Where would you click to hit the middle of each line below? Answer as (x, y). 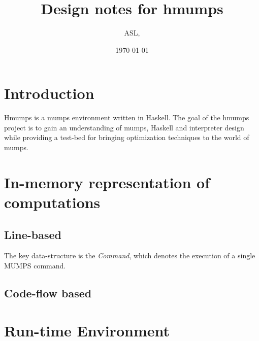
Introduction (49, 93)
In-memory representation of (107, 182)
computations (52, 202)
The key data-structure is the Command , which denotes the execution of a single (130, 255)
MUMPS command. (35, 265)
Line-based (33, 234)
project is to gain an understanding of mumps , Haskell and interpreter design (124, 127)
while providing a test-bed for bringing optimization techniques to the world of (127, 137)
